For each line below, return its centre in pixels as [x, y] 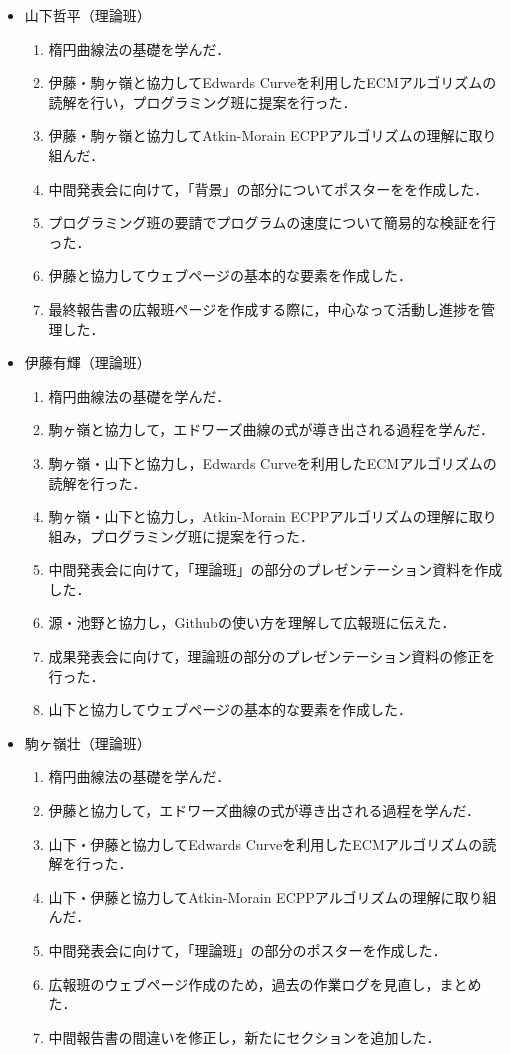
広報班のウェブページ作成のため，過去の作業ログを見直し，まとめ [265, 983]
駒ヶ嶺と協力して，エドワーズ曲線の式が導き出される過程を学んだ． [271, 429]
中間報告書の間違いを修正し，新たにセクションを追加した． [244, 1036]
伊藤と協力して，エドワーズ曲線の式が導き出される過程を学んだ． [264, 810]
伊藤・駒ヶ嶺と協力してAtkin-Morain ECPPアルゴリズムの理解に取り [272, 135]
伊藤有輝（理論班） [87, 362]
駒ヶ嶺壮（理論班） [87, 742]
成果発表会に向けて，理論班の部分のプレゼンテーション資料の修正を [272, 656]
